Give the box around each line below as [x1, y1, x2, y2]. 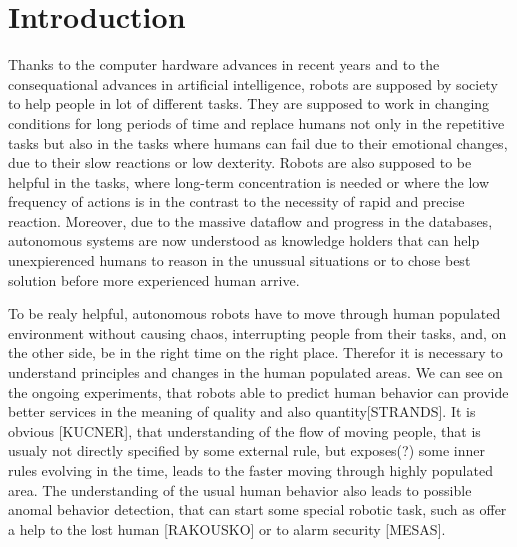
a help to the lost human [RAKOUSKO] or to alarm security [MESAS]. [8, 518, 446, 539]
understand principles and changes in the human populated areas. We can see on [8, 362, 503, 383]
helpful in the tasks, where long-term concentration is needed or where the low [8, 171, 490, 192]
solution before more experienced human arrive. [8, 269, 300, 290]
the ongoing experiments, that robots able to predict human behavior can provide [8, 381, 509, 402]
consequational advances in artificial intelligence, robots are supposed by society [8, 73, 498, 94]
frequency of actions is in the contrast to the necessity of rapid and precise [8, 191, 465, 212]
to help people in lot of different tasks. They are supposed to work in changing [8, 93, 490, 114]
